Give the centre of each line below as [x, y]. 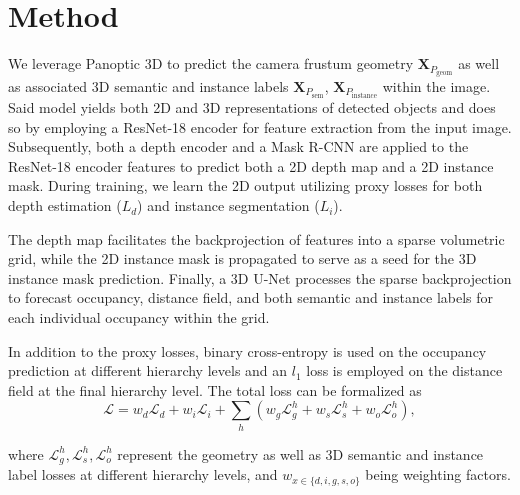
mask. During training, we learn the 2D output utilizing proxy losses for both [245, 185]
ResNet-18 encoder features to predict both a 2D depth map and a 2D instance [251, 165]
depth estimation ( [65, 205]
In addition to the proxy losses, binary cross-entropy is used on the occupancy [247, 350]
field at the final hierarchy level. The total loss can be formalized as [215, 389]
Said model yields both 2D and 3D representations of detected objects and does [252, 107]
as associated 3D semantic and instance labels [148, 85]
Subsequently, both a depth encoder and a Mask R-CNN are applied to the [238, 146]
